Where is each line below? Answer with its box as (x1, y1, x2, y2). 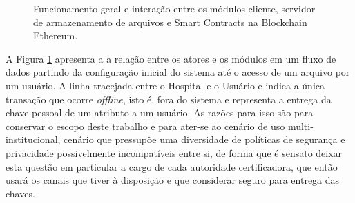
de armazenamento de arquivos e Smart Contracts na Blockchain (33, 14, 307, 29)
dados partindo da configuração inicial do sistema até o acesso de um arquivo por (6, 65, 350, 79)
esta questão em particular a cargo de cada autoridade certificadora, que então (6, 159, 338, 173)
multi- (287, 118, 314, 133)
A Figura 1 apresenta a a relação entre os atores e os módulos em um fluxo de (6, 51, 336, 65)
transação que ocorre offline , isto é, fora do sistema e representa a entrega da (6, 92, 332, 106)
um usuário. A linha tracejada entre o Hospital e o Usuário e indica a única (6, 78, 325, 92)
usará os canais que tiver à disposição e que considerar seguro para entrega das (6, 173, 340, 187)
